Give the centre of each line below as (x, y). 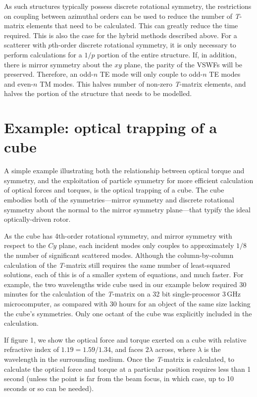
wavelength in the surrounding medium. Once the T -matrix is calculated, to (119, 359)
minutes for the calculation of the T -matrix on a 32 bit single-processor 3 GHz (123, 294)
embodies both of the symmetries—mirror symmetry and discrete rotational (119, 200)
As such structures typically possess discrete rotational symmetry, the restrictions (128, 6)
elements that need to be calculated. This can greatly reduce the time (132, 25)
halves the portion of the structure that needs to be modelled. (98, 93)
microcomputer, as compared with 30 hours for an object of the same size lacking (127, 303)
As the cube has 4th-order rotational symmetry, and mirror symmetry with (118, 235)
